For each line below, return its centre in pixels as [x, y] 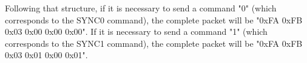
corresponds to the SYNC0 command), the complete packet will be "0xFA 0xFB [154, 19]
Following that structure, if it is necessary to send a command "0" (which [141, 8]
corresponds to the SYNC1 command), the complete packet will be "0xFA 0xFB [154, 43]
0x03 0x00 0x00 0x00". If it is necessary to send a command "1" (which [136, 31]
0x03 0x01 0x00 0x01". [46, 55]
